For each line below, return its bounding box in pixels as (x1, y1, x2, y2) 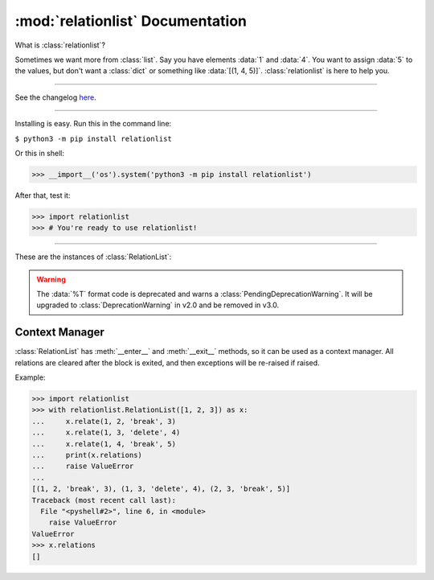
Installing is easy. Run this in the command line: (14, 119, 172, 129)
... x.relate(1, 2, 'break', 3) (31, 417, 177, 426)
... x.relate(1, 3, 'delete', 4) (31, 428, 181, 438)
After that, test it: (14, 190, 71, 200)
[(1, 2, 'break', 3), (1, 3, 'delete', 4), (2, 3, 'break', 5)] (31, 484, 291, 494)
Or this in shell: (14, 148, 64, 158)
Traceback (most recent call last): (31, 496, 177, 504)
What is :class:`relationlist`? (14, 40, 106, 50)
